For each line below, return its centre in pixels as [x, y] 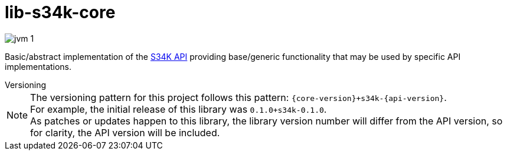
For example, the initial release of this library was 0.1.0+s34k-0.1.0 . [179, 109]
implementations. [38, 66]
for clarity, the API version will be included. [125, 132]
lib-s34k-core [60, 12]
